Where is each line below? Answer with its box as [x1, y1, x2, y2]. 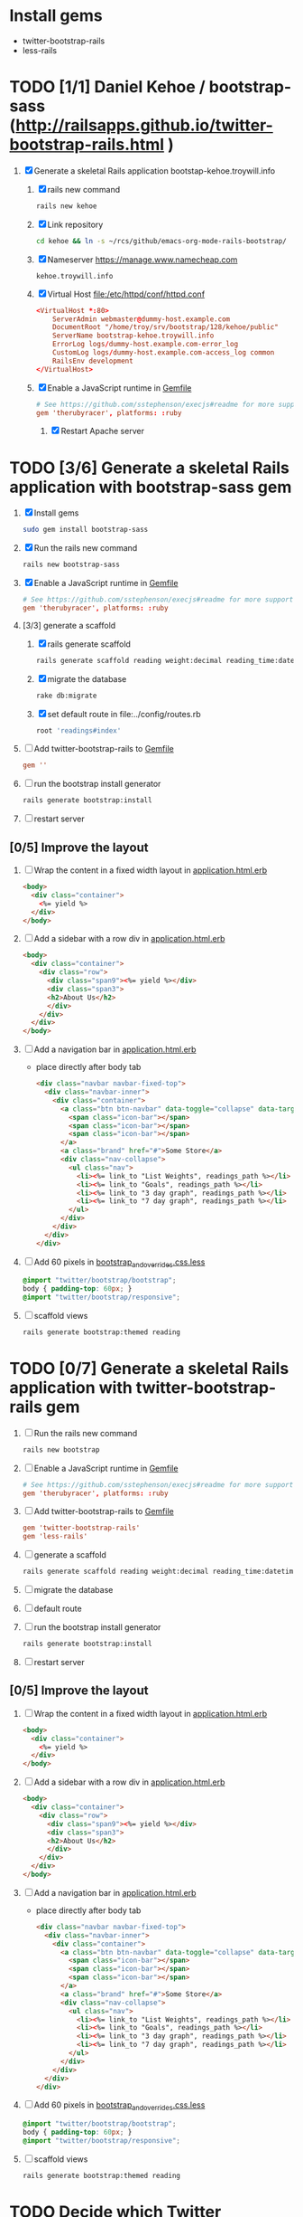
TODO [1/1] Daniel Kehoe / [9, 77, 206, 98]
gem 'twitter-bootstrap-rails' [22, 1523, 141, 1533]
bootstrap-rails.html [9, 135, 165, 155]
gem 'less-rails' [22, 1532, 88, 1541]
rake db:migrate [35, 691, 97, 700]
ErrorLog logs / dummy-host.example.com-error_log [52, 340, 239, 349]
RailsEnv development [52, 356, 133, 365]
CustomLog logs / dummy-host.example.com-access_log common [52, 348, 275, 357]
